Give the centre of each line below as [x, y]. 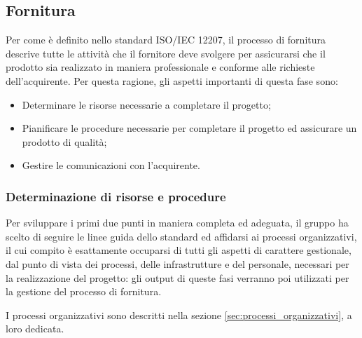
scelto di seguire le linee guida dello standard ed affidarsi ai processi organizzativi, [181, 236]
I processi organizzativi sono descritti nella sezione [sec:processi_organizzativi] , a [179, 315]
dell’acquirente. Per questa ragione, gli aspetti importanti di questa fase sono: [172, 80]
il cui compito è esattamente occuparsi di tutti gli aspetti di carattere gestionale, [179, 250]
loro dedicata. [35, 329]
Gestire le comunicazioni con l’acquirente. [111, 165]
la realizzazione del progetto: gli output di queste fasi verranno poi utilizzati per [177, 277]
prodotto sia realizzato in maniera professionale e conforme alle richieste [160, 67]
